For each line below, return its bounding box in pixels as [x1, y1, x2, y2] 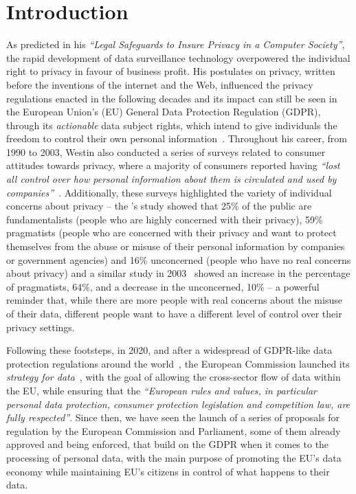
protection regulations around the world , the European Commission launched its [6, 356, 350, 370]
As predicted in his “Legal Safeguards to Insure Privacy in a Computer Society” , [6, 37, 345, 52]
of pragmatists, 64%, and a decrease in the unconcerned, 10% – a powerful [6, 279, 320, 293]
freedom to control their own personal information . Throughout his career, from [6, 131, 347, 146]
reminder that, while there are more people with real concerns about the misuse [6, 293, 342, 307]
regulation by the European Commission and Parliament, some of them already [6, 423, 341, 438]
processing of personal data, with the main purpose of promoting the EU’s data [6, 450, 342, 464]
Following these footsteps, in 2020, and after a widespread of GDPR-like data [6, 343, 333, 357]
